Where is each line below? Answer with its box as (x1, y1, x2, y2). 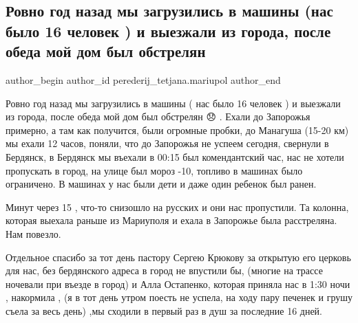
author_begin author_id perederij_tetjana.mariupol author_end (6, 72, 281, 87)
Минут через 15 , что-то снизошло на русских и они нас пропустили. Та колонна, (6, 199, 349, 214)
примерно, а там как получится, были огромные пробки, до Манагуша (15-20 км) (6, 122, 349, 137)
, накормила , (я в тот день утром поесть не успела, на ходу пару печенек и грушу (6, 290, 352, 304)
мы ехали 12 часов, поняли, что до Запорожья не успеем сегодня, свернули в (6, 136, 329, 151)
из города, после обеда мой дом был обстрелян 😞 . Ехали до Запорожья (6, 109, 310, 124)
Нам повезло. (6, 226, 61, 241)
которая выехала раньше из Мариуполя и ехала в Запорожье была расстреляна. (6, 213, 337, 227)
